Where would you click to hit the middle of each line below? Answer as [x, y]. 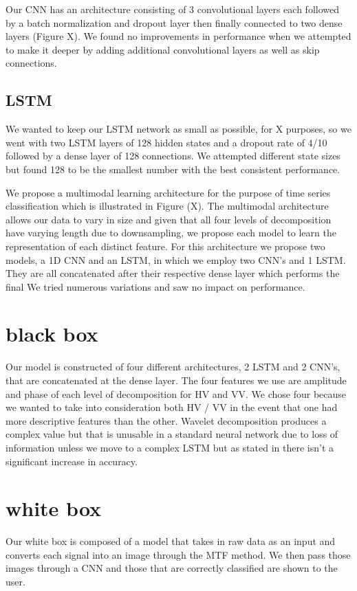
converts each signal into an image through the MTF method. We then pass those [178, 554]
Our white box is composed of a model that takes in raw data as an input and [171, 541]
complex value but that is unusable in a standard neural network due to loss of [172, 434]
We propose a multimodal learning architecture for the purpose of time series [168, 192]
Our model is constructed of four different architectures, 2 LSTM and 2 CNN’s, [173, 367]
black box [52, 334]
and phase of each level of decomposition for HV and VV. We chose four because [176, 393]
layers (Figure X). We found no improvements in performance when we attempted [178, 36]
